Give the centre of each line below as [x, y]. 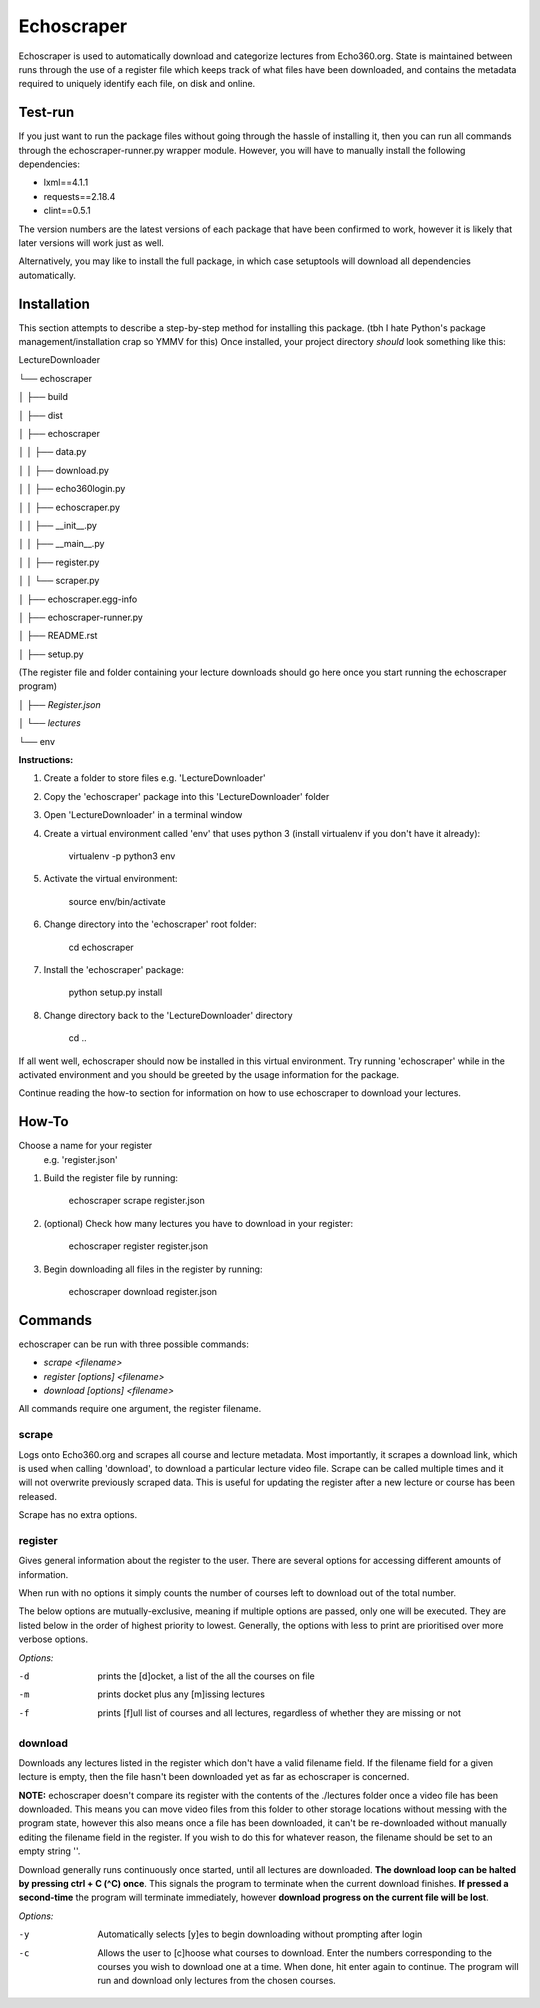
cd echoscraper [101, 947]
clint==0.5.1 [67, 211]
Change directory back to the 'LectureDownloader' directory [168, 1015]
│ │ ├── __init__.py [57, 525]
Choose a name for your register [85, 1146]
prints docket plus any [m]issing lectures [181, 1694]
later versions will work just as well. [91, 242]
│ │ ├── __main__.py [61, 544]
